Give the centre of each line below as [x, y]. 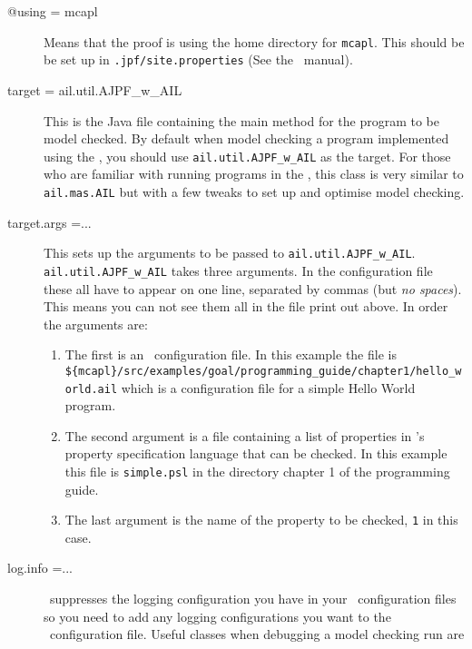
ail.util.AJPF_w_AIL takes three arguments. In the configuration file [238, 270]
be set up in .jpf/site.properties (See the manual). [198, 59]
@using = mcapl [53, 11]
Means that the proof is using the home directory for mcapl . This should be [254, 41]
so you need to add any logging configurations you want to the [217, 616]
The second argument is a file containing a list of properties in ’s [245, 435]
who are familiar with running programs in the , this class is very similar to [254, 174]
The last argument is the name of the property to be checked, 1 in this [261, 520]
